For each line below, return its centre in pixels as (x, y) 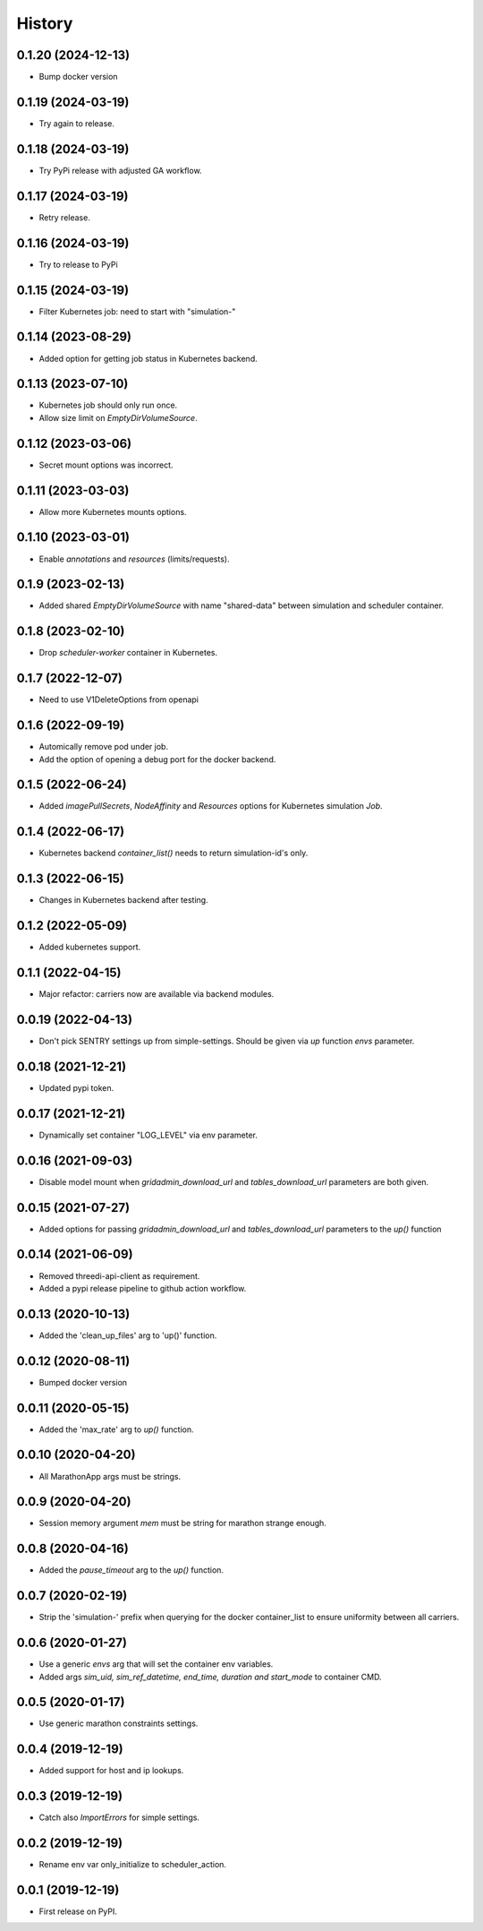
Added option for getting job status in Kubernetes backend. (148, 358)
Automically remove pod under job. (104, 747)
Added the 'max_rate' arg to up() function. (116, 1429)
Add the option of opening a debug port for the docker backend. (157, 759)
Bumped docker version (83, 1382)
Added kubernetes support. (90, 947)
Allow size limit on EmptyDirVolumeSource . (118, 417)
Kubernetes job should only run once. (108, 405)
